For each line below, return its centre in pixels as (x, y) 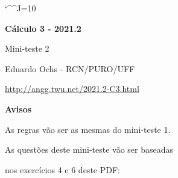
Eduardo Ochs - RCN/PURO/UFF (70, 68)
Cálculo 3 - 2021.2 (43, 28)
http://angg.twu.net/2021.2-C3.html (72, 89)
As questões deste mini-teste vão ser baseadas (89, 149)
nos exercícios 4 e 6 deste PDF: (62, 169)
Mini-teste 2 (27, 48)
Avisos (18, 109)
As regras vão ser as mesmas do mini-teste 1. (88, 129)
